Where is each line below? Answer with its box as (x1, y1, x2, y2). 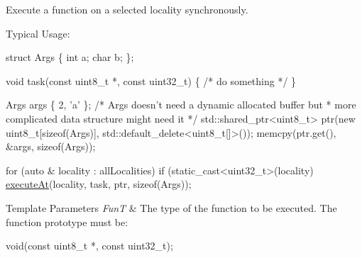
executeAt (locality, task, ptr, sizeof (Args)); (6, 176, 192, 191)
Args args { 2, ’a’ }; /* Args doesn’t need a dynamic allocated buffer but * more (6, 97, 356, 112)
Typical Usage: (6, 26, 70, 40)
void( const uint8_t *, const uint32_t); (6, 238, 173, 253)
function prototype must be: (6, 214, 128, 229)
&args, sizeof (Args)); (6, 139, 96, 154)
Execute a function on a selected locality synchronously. (6, 2, 248, 16)
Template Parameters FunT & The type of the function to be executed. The (6, 200, 337, 215)
